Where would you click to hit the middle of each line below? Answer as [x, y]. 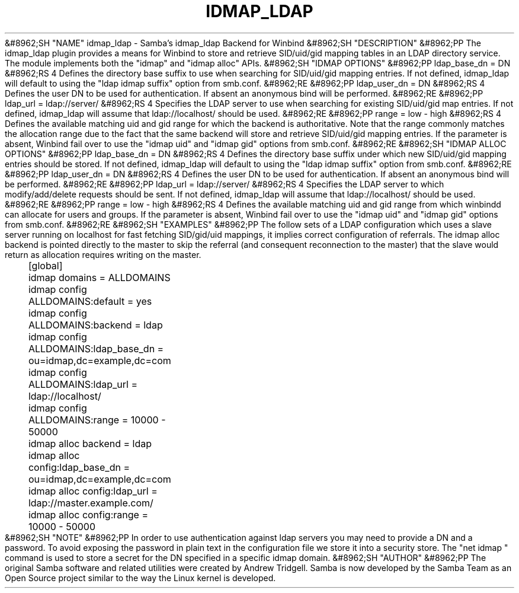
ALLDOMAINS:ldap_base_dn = [96, 348]
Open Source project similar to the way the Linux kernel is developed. [140, 578]
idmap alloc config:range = [88, 514]
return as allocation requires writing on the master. [103, 254]
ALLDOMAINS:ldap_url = [83, 384]
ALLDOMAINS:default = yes [90, 301]
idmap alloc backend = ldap [90, 443]
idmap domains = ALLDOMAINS [99, 277]
